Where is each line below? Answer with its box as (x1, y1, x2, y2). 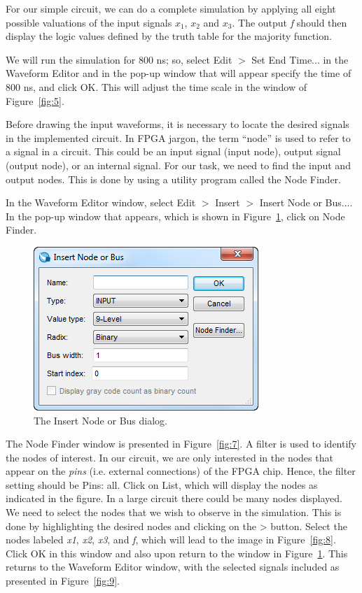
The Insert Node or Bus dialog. (34, 413, 167, 427)
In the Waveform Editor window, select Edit (6, 195, 196, 210)
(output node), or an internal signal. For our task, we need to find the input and (6, 157, 351, 172)
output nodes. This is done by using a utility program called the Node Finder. (6, 171, 341, 186)
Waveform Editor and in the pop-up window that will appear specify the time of (6, 66, 351, 80)
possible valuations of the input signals (6, 15, 172, 29)
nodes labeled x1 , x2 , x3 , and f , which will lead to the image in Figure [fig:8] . (6, 532, 336, 547)
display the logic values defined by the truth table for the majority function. (6, 29, 332, 43)
